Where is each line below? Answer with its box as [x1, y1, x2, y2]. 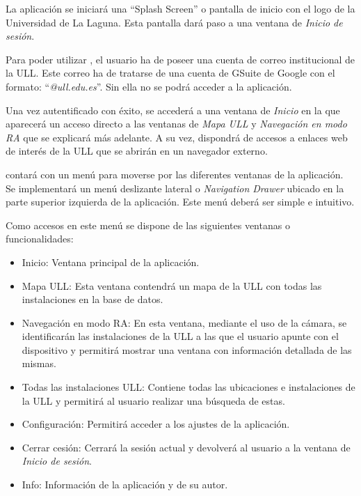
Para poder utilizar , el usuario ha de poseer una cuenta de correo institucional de [6, 52, 355, 66]
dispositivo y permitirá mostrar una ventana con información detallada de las [22, 342, 352, 357]
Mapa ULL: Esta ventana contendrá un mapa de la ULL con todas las [22, 278, 322, 293]
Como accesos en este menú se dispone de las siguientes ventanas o [6, 217, 290, 232]
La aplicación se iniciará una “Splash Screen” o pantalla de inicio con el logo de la [6, 1, 355, 15]
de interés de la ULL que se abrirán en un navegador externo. [6, 144, 268, 158]
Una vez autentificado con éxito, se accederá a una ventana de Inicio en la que [6, 102, 340, 117]
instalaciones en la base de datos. [22, 292, 163, 307]
